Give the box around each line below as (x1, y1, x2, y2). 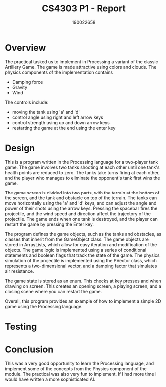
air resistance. (5, 268, 34, 274)
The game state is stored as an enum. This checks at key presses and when (5, 278, 161, 284)
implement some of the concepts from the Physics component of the (5, 365, 147, 372)
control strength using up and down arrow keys (12, 119, 110, 125)
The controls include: (5, 99, 49, 105)
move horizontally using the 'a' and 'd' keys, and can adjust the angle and (5, 200, 157, 206)
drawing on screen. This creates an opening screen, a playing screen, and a (5, 283, 161, 289)
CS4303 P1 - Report (42, 3, 126, 14)
